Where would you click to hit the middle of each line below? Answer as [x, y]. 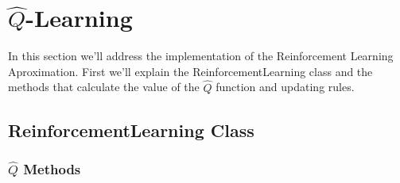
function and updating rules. [285, 87]
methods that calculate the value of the [104, 87]
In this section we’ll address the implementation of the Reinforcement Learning [201, 56]
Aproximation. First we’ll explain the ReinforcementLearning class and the [190, 71]
